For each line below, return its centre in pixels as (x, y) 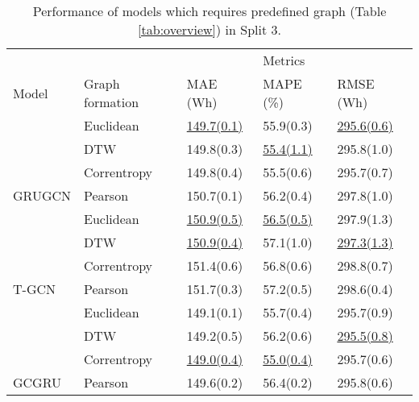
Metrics (284, 60)
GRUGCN (42, 195)
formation (112, 102)
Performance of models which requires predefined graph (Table (209, 11)
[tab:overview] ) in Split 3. (209, 29)
